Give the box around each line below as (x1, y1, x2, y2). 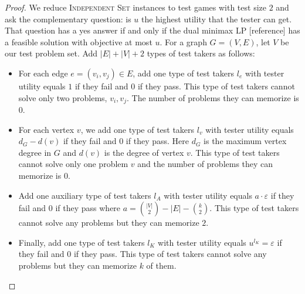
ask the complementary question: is (5, 12, 131, 25)
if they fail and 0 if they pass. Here (63, 135, 189, 147)
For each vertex (18, 123, 74, 135)
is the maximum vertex (204, 135, 287, 147)
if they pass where (55, 202, 121, 214)
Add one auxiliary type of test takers (18, 189, 151, 201)
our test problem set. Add (5, 47, 98, 59)
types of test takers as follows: (147, 47, 255, 59)
